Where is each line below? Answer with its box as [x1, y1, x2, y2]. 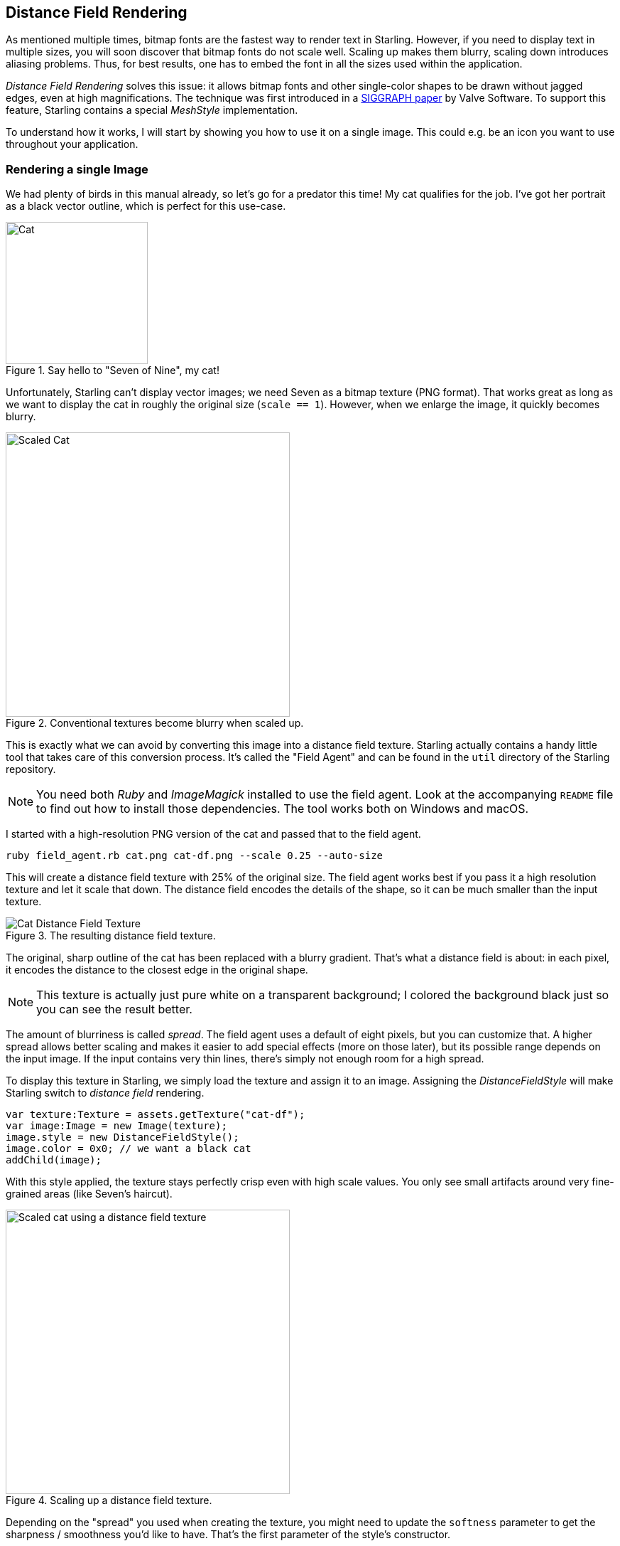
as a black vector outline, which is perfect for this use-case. [6, 200, 286, 213]
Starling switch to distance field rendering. [6, 1087, 205, 1099]
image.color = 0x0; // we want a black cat [6, 1143, 251, 1155]
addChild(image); [6, 1154, 102, 1166]
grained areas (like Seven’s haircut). [6, 1188, 173, 1200]
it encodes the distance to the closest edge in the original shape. [6, 964, 308, 976]
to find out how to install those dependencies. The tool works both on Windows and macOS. [36, 801, 529, 816]
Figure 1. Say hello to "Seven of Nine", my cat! [6, 364, 219, 377]
